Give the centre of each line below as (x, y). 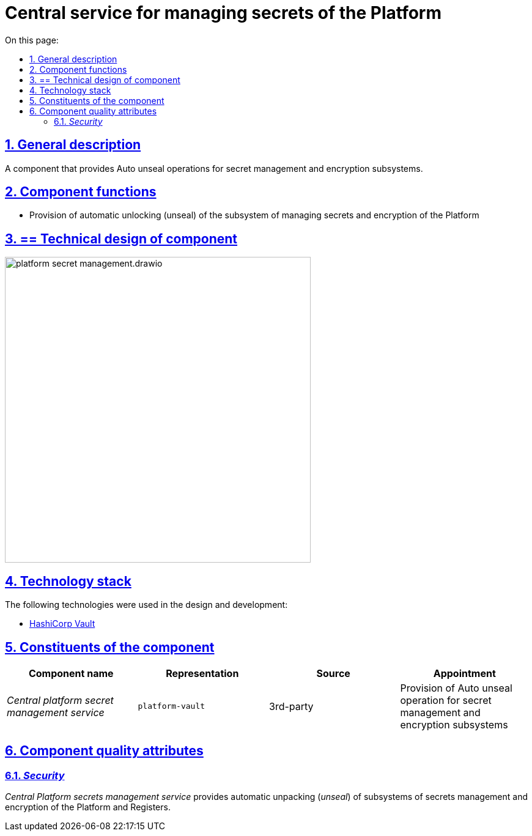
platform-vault (172, 706)
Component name (71, 673)
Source (333, 673)
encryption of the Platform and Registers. (88, 807)
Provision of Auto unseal (456, 688)
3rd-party (291, 706)
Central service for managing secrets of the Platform (224, 13)
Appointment (464, 673)
